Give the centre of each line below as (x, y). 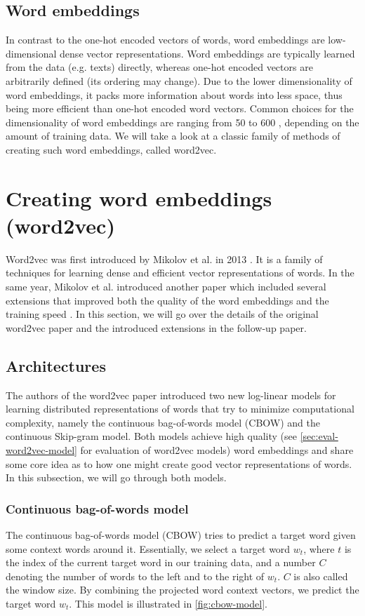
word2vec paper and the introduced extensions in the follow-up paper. (156, 327)
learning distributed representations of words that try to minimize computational (180, 409)
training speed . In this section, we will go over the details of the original (162, 314)
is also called (321, 576)
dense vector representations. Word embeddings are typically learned (207, 53)
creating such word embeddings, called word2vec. (111, 149)
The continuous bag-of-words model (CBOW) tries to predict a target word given (181, 535)
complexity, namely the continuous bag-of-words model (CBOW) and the (163, 422)
